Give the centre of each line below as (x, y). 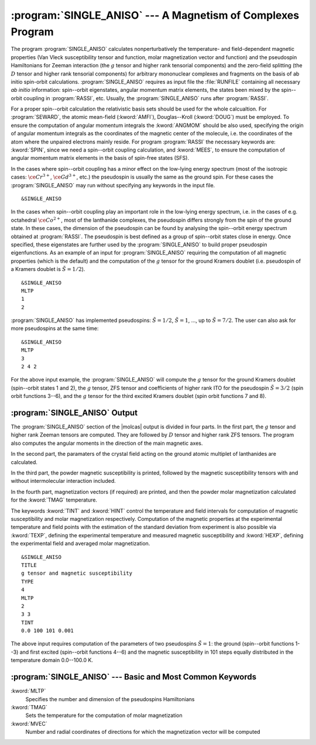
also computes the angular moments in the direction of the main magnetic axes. (107, 443)
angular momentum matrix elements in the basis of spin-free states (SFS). (100, 158)
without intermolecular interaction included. (63, 481)
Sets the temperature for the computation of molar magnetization (104, 715)
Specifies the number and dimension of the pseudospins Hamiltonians (110, 699)
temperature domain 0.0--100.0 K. (52, 660)
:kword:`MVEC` (29, 723)
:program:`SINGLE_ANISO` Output (74, 413)
